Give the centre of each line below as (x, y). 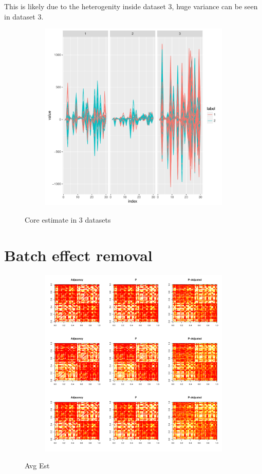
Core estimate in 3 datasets (68, 219)
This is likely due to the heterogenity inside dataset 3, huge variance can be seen (131, 6)
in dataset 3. (24, 16)
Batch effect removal (78, 255)
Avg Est (37, 466)
